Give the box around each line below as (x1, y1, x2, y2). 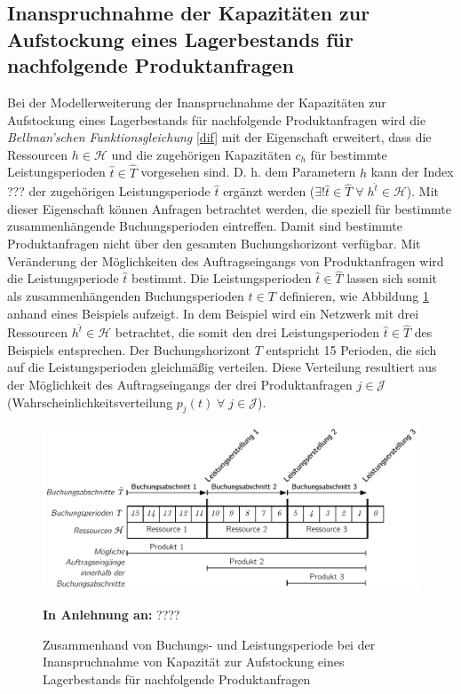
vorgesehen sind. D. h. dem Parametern (140, 162, 356, 181)
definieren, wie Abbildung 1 (279, 287, 429, 305)
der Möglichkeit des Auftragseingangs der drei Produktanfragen (7, 375, 353, 394)
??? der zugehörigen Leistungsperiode (7, 182, 211, 201)
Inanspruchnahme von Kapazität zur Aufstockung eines (43, 652, 345, 671)
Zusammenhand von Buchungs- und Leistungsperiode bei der (43, 635, 376, 653)
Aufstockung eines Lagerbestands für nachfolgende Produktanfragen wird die (7, 110, 426, 129)
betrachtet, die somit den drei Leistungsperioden (115, 323, 380, 342)
